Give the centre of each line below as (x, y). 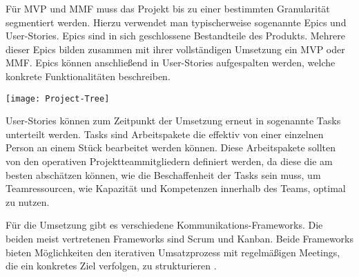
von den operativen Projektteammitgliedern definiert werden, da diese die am (169, 161)
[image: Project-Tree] (58, 98)
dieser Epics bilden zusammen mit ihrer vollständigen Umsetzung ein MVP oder (175, 49)
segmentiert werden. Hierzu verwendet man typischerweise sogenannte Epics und (176, 22)
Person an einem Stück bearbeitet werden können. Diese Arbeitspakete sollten (171, 147)
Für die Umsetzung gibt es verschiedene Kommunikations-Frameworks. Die (164, 225)
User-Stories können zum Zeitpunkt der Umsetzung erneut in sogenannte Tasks (173, 121)
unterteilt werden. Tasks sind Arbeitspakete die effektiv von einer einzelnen (165, 134)
